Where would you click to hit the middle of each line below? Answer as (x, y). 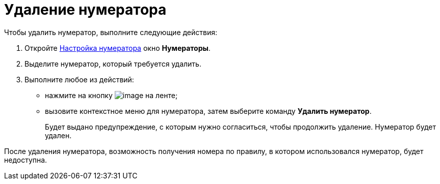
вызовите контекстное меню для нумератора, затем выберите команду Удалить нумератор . (208, 111)
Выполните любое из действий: (79, 79)
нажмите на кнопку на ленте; (111, 95)
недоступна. (26, 160)
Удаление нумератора (85, 10)
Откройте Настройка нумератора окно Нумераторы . (118, 48)
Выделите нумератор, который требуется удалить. (113, 64)
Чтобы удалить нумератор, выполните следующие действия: (111, 32)
